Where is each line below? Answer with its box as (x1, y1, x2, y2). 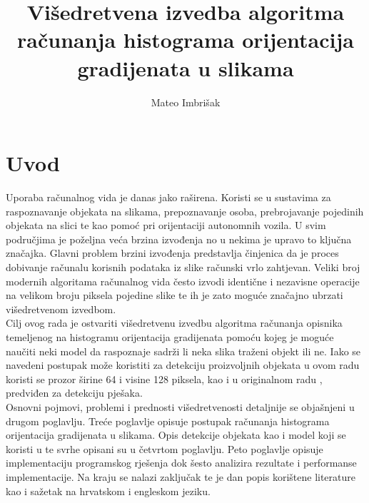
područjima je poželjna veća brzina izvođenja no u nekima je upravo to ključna (6, 231, 352, 246)
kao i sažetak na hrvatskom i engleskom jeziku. (6, 483, 211, 498)
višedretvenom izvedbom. (6, 301, 116, 316)
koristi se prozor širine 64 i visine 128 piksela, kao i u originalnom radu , (6, 371, 323, 386)
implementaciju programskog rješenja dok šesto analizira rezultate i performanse (6, 455, 357, 470)
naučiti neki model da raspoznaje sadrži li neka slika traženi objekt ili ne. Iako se (6, 343, 361, 358)
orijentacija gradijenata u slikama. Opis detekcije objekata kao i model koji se (6, 427, 346, 442)
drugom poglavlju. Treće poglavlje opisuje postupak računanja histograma (6, 413, 330, 428)
